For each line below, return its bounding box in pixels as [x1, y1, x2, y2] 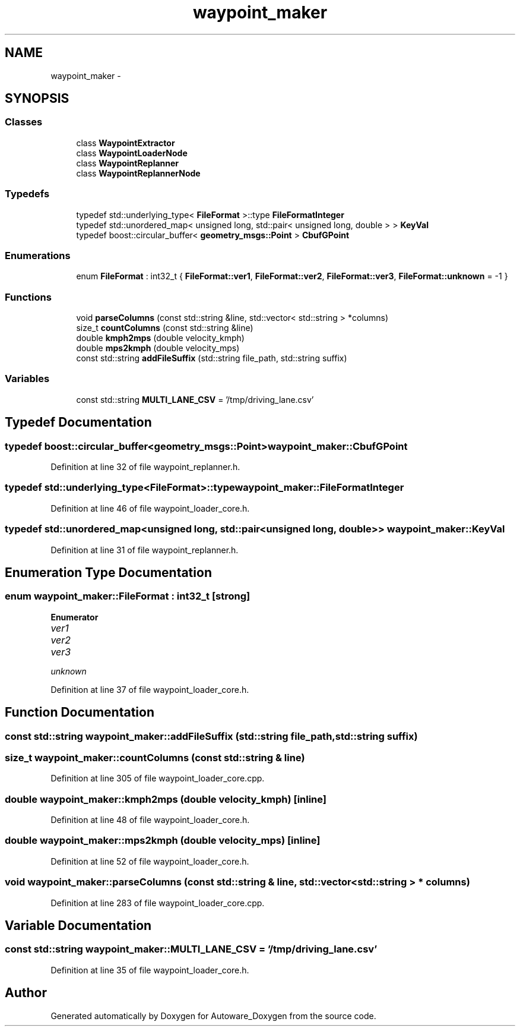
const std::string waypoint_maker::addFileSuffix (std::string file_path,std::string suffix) [5, 730, 418, 742]
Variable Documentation [5, 918, 152, 934]
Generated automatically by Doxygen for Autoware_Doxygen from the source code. [50, 1010, 376, 1021]
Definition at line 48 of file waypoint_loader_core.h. [50, 815, 250, 825]
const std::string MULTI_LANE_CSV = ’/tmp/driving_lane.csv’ [76, 394, 314, 405]
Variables [5, 373, 50, 385]
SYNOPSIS [5, 91, 69, 106]
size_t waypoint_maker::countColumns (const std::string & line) [5, 751, 305, 764]
